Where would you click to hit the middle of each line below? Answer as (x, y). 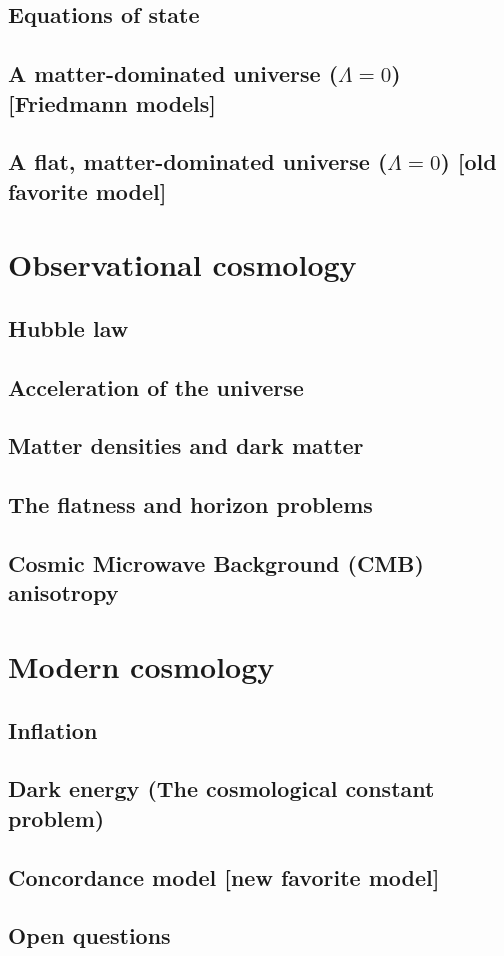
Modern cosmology (141, 665)
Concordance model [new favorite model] (224, 876)
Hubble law (68, 327)
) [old (468, 161)
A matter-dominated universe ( (173, 73)
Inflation (53, 729)
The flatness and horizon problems (190, 504)
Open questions (89, 935)
